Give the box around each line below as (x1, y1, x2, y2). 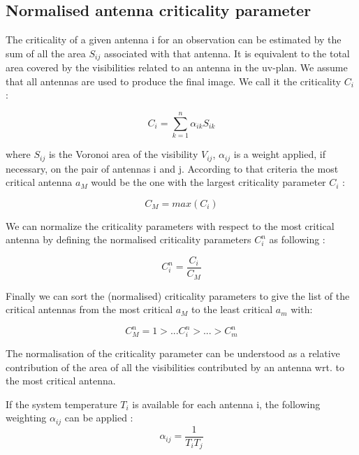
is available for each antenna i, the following (132, 396, 321, 411)
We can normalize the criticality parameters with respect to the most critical (6, 218, 335, 233)
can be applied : (64, 410, 133, 425)
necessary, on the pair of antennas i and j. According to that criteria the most (6, 161, 339, 175)
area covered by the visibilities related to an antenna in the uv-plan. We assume (6, 60, 348, 75)
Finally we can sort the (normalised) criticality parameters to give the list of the (6, 288, 350, 303)
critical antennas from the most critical (6, 302, 173, 317)
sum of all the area (6, 45, 86, 60)
